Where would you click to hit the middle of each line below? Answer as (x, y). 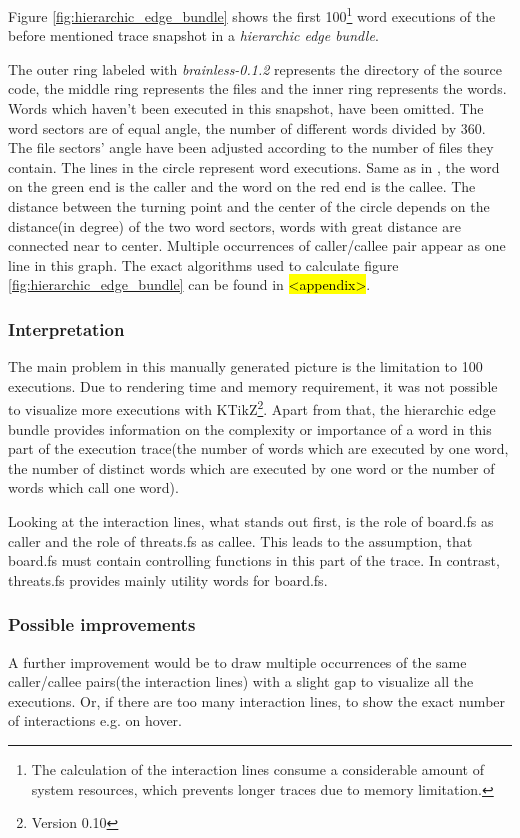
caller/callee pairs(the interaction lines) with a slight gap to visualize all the (241, 681)
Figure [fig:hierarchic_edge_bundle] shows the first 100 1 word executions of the (252, 14)
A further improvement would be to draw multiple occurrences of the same (237, 661)
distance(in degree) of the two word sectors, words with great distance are (234, 225)
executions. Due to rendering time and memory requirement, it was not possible (253, 385)
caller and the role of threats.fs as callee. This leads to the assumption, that (240, 540)
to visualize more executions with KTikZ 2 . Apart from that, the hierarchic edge (252, 408)
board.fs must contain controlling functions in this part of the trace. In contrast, (254, 560)
